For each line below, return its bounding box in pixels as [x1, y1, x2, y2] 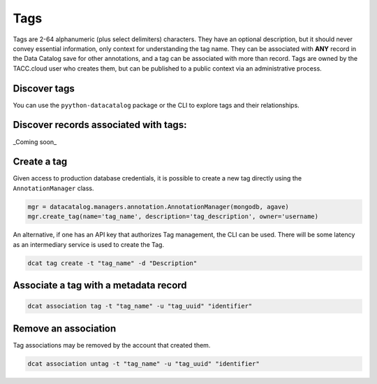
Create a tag [13, 156, 68, 168]
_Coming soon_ [13, 137, 57, 146]
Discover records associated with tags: [13, 119, 187, 131]
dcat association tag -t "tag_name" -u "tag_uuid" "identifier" [27, 302, 253, 311]
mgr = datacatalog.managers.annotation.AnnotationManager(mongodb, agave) [27, 203, 290, 211]
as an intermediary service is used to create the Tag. [13, 240, 164, 248]
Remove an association [13, 322, 117, 334]
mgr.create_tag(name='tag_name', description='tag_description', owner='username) [27, 213, 319, 220]
